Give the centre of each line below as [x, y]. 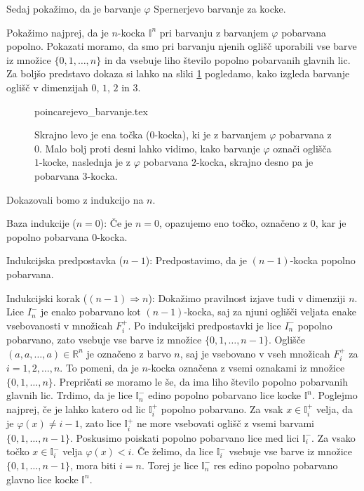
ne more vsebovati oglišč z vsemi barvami [225, 423]
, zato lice [100, 423]
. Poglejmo [335, 395]
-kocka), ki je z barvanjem [210, 135]
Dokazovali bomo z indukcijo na [75, 199]
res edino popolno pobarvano [276, 465]
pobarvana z [305, 135]
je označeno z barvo [129, 353]
